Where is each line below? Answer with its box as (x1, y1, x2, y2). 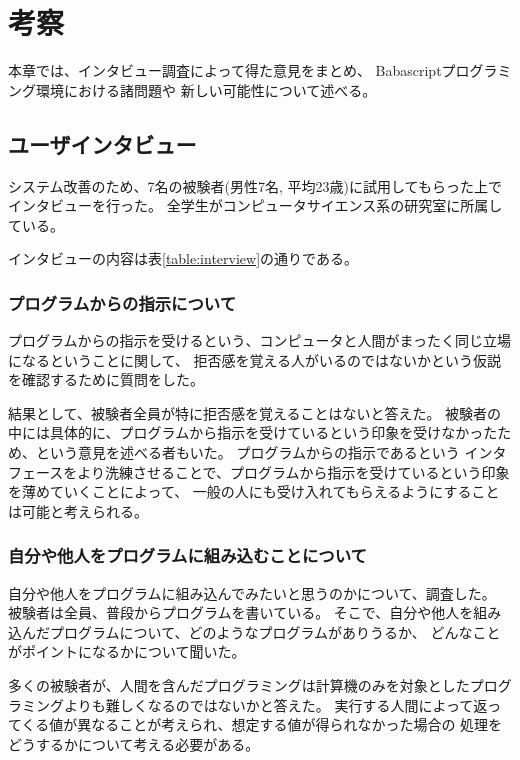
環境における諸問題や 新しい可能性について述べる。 (35, 79, 377, 100)
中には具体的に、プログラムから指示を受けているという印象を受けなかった (8, 422, 498, 443)
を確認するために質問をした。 (8, 369, 204, 390)
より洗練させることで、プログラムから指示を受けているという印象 (77, 461, 510, 482)
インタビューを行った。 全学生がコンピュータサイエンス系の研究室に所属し (8, 195, 503, 216)
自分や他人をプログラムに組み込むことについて (8, 543, 367, 568)
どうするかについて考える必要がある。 (8, 733, 260, 754)
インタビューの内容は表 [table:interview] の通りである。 (8, 248, 358, 269)
